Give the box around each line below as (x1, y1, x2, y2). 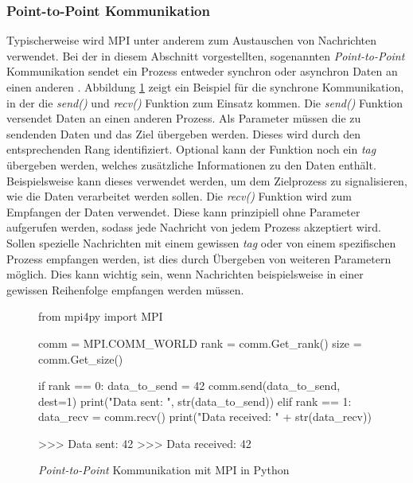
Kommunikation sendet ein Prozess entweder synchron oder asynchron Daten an (6, 63, 398, 80)
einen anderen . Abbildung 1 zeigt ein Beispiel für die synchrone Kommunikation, (6, 79, 404, 95)
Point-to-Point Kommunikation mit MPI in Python (38, 462, 290, 478)
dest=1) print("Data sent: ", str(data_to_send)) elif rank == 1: (38, 392, 352, 409)
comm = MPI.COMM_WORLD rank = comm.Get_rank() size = (38, 334, 362, 351)
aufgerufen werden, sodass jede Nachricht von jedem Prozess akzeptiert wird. (6, 219, 381, 236)
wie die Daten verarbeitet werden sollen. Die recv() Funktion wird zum (6, 188, 352, 204)
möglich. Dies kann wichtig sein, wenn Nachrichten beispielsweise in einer (6, 266, 364, 282)
